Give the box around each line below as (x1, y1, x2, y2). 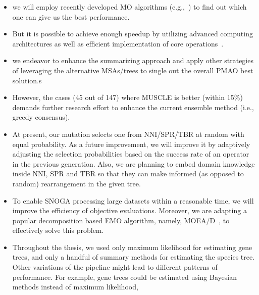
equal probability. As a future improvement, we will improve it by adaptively (12, 138, 250, 149)
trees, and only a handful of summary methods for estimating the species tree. (12, 252, 255, 262)
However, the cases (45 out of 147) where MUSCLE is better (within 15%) (12, 92, 243, 103)
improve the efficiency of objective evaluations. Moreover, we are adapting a (12, 205, 247, 216)
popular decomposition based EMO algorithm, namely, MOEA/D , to (12, 215, 230, 225)
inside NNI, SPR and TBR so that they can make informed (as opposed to (12, 168, 244, 179)
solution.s (12, 75, 42, 85)
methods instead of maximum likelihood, (12, 281, 138, 292)
